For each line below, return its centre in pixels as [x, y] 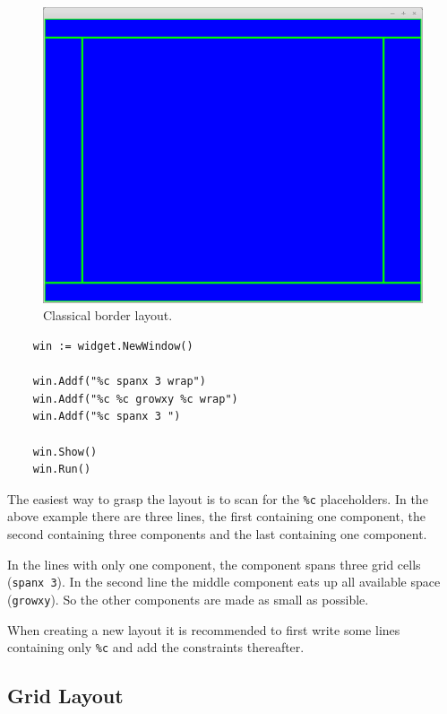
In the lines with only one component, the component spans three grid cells [214, 564]
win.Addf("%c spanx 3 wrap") [119, 382]
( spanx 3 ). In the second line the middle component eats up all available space [224, 582]
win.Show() [65, 452]
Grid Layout [65, 696]
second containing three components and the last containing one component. [217, 534]
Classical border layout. [108, 315]
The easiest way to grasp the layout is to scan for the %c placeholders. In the [218, 498]
